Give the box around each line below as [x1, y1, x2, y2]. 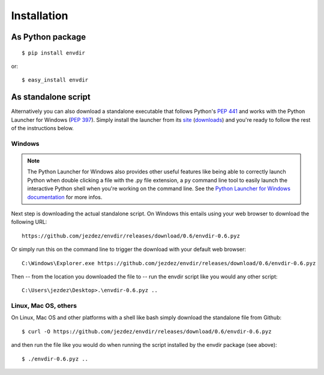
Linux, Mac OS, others [11, 302, 77, 310]
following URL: [11, 218, 47, 226]
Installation [11, 9, 68, 22]
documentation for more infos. [27, 193, 103, 200]
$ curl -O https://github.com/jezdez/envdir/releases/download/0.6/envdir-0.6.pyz [22, 328, 272, 335]
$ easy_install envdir [22, 77, 89, 83]
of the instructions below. [11, 125, 74, 132]
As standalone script [11, 92, 91, 102]
